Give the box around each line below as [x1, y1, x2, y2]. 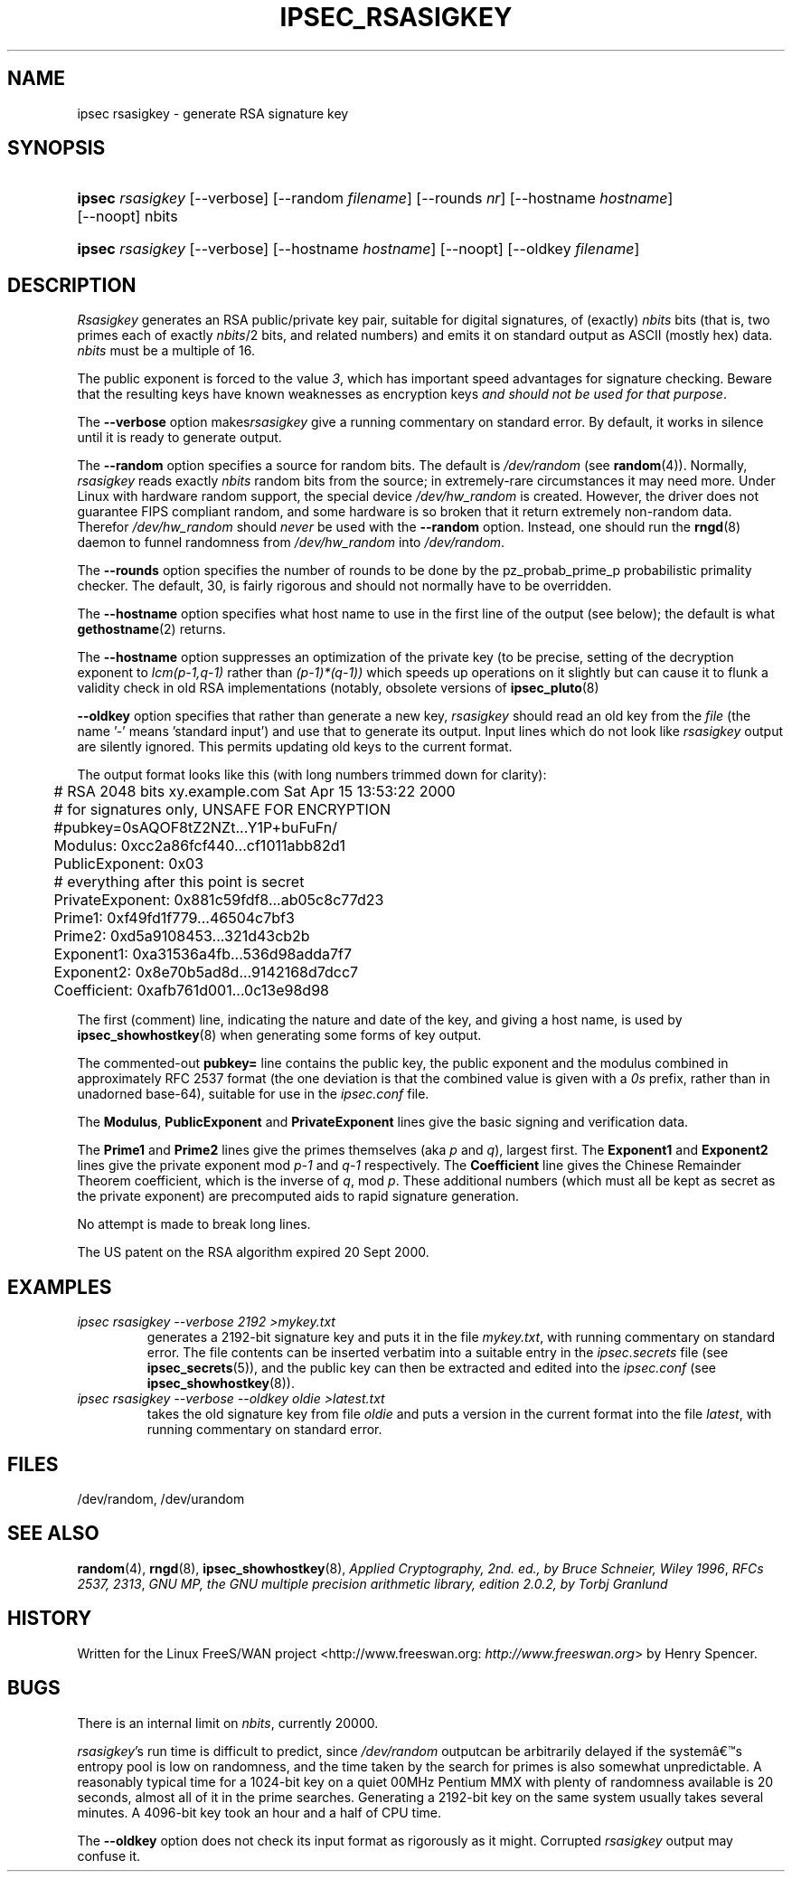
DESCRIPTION [7, 273, 137, 297]
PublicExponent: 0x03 [53, 855, 204, 873]
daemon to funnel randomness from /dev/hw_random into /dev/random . [77, 534, 505, 551]
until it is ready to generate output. [77, 430, 282, 446]
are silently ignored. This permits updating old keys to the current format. [77, 739, 513, 755]
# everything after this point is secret [53, 873, 305, 892]
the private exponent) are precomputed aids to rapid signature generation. [77, 1188, 520, 1204]
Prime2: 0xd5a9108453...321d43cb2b [53, 927, 310, 946]
